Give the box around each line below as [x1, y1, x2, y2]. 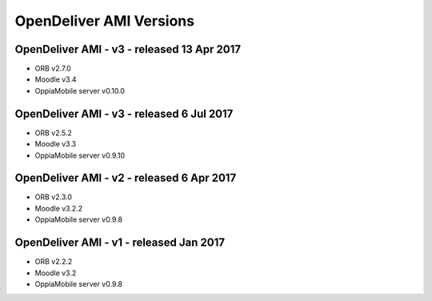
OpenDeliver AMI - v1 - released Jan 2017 [14, 236, 226, 250]
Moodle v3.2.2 [34, 203, 83, 213]
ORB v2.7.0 [34, 64, 71, 74]
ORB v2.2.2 [34, 257, 73, 267]
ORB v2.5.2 [34, 128, 72, 138]
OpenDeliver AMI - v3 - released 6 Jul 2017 [14, 106, 234, 120]
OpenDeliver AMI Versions [14, 12, 195, 30]
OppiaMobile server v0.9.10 [34, 150, 126, 160]
